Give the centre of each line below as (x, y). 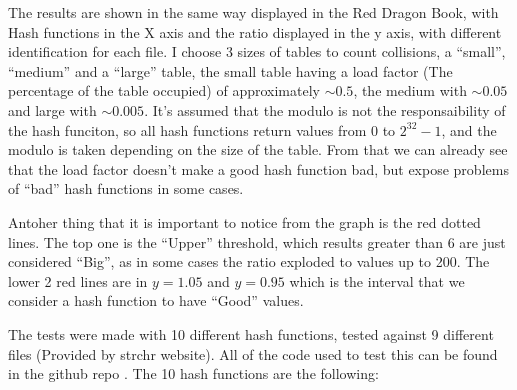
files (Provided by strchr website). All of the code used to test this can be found (253, 353)
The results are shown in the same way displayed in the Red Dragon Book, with (253, 12)
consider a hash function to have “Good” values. (156, 300)
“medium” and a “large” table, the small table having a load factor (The (230, 70)
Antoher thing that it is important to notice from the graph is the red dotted (244, 221)
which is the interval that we (377, 280)
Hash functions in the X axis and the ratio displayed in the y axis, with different (255, 31)
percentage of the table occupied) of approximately (164, 90)
